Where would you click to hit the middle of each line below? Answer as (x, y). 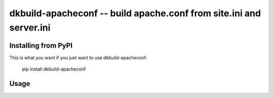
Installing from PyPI (41, 45)
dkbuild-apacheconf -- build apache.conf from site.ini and (135, 13)
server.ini (30, 27)
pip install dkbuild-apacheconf (54, 69)
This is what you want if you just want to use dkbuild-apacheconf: (78, 57)
